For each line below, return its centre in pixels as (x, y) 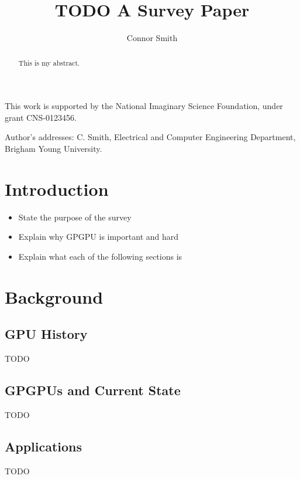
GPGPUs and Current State (93, 390)
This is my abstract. (49, 62)
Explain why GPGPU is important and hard (99, 237)
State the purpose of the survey (75, 217)
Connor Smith (152, 38)
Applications (44, 446)
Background (54, 296)
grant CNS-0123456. (41, 117)
